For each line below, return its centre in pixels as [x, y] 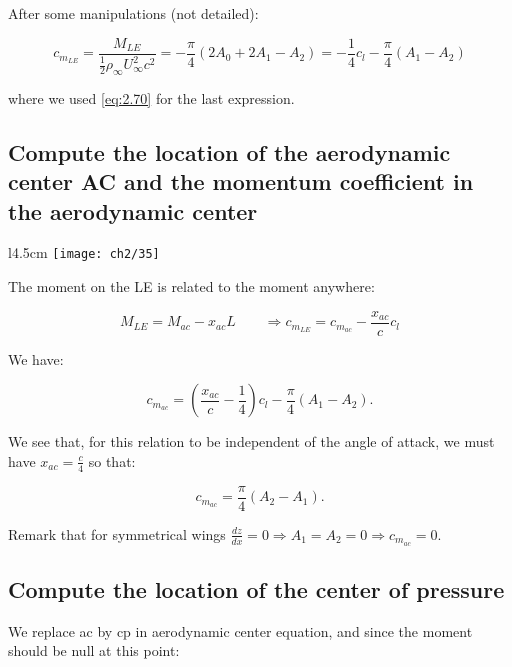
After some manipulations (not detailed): [133, 13]
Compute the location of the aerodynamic [229, 151]
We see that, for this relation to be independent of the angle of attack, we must [251, 441]
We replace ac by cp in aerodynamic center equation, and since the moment [240, 630]
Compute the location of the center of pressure [256, 589]
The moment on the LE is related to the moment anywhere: [191, 286]
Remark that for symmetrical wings [117, 533]
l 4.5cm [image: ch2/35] [84, 252]
